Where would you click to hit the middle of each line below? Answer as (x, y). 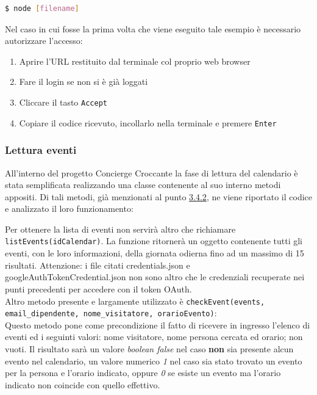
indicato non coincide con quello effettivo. (83, 384)
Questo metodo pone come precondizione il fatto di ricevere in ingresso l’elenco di (158, 324)
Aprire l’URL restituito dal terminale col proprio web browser (135, 61)
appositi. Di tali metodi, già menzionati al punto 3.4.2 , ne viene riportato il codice (159, 196)
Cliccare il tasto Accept (63, 102)
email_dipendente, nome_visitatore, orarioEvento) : (111, 313)
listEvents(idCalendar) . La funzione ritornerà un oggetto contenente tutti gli (154, 241)
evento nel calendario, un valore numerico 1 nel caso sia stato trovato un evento (154, 361)
